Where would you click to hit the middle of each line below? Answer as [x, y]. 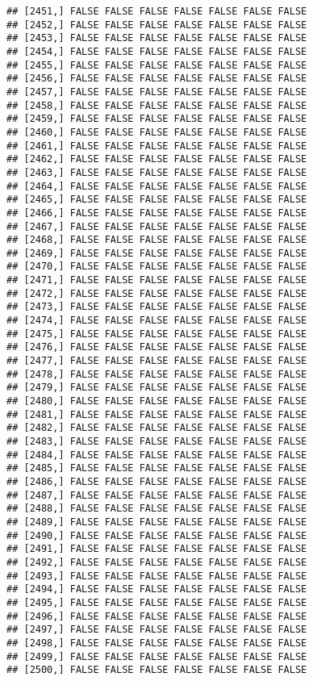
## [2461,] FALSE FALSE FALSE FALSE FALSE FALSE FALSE [157, 146]
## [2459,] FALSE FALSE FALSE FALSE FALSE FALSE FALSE [157, 119]
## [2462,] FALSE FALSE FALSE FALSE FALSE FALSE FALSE [157, 159]
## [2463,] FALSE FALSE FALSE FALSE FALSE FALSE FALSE [157, 172]
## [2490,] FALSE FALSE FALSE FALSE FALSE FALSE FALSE [157, 535]
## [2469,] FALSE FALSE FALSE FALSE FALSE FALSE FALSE [157, 253]
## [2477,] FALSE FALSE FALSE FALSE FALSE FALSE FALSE [157, 361]
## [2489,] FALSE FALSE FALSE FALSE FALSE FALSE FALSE [157, 522]
